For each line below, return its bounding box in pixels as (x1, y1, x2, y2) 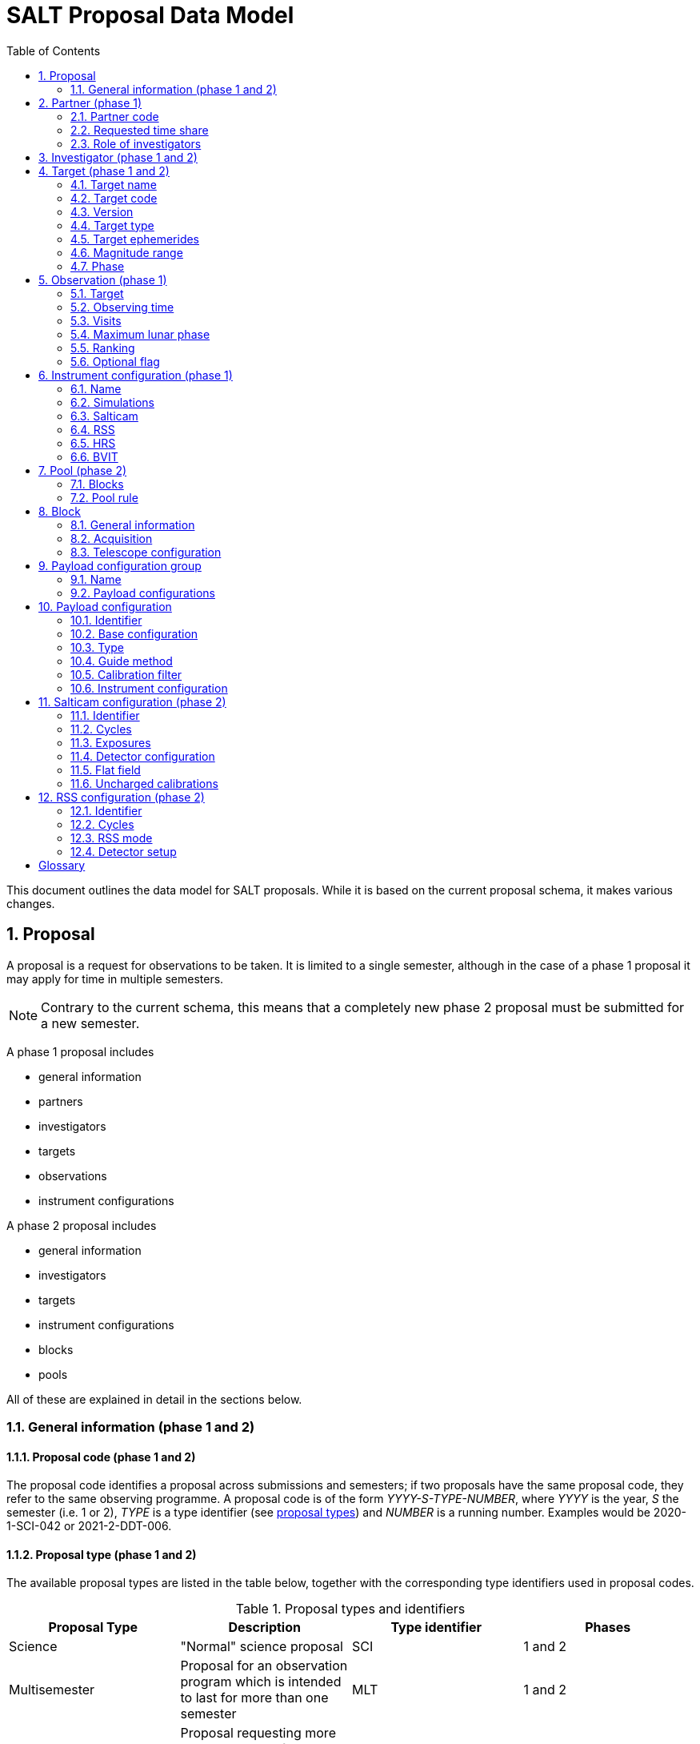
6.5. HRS (70, 436, 116, 450)
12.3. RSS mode (70, 830, 153, 845)
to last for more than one (180, 1690, 329, 1706)
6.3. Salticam (70, 408, 138, 423)
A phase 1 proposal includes (6, 1044, 154, 1059)
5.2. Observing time (70, 299, 174, 314)
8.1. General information (70, 517, 195, 532)
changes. (6, 896, 55, 910)
